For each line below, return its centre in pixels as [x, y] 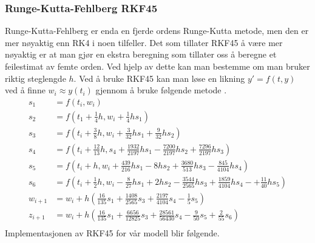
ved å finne [25, 90]
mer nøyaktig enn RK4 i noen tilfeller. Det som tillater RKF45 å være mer [144, 42]
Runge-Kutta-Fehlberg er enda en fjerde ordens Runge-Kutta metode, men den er [157, 31]
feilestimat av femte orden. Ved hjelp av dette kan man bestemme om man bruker [157, 66]
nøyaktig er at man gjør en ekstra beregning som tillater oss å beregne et [141, 54]
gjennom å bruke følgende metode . [161, 90]
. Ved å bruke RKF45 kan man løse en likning [159, 78]
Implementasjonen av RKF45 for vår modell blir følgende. [112, 233]
